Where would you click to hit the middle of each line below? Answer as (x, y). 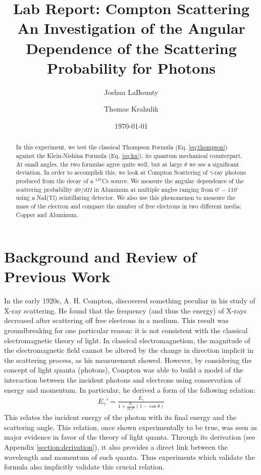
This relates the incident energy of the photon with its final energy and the (120, 417)
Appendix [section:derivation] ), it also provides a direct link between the (116, 446)
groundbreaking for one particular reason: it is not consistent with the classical (126, 330)
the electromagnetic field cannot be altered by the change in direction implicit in (129, 350)
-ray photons (229, 172)
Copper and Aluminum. (47, 214)
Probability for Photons (131, 67)
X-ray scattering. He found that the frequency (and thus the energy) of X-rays (125, 310)
